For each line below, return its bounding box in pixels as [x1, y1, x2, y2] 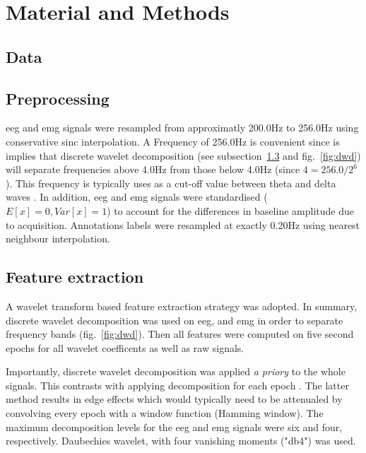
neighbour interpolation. [6, 231, 110, 246]
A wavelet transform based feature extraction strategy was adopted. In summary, [6, 298, 358, 313]
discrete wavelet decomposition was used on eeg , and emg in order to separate [6, 312, 343, 327]
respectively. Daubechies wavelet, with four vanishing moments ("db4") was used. [6, 433, 356, 448]
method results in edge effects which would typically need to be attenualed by [6, 392, 343, 406]
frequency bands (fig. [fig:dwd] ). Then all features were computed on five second [6, 326, 354, 341]
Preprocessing [6, 87, 110, 109]
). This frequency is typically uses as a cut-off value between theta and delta [6, 175, 336, 190]
